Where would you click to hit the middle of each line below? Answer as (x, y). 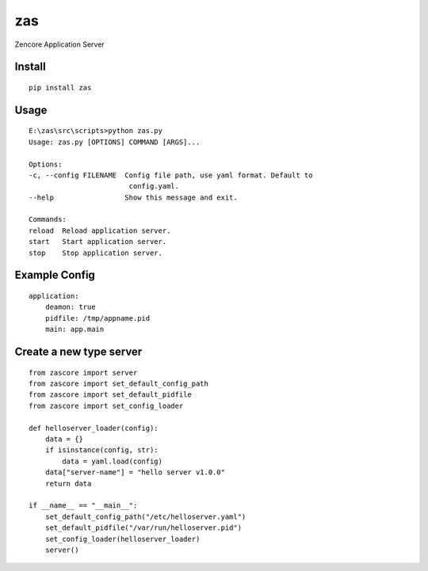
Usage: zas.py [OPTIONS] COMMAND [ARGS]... (115, 142)
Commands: (48, 219)
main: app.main (75, 329)
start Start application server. (98, 242)
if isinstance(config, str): (101, 450)
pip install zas (60, 88)
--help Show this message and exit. (133, 197)
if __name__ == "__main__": (83, 506)
